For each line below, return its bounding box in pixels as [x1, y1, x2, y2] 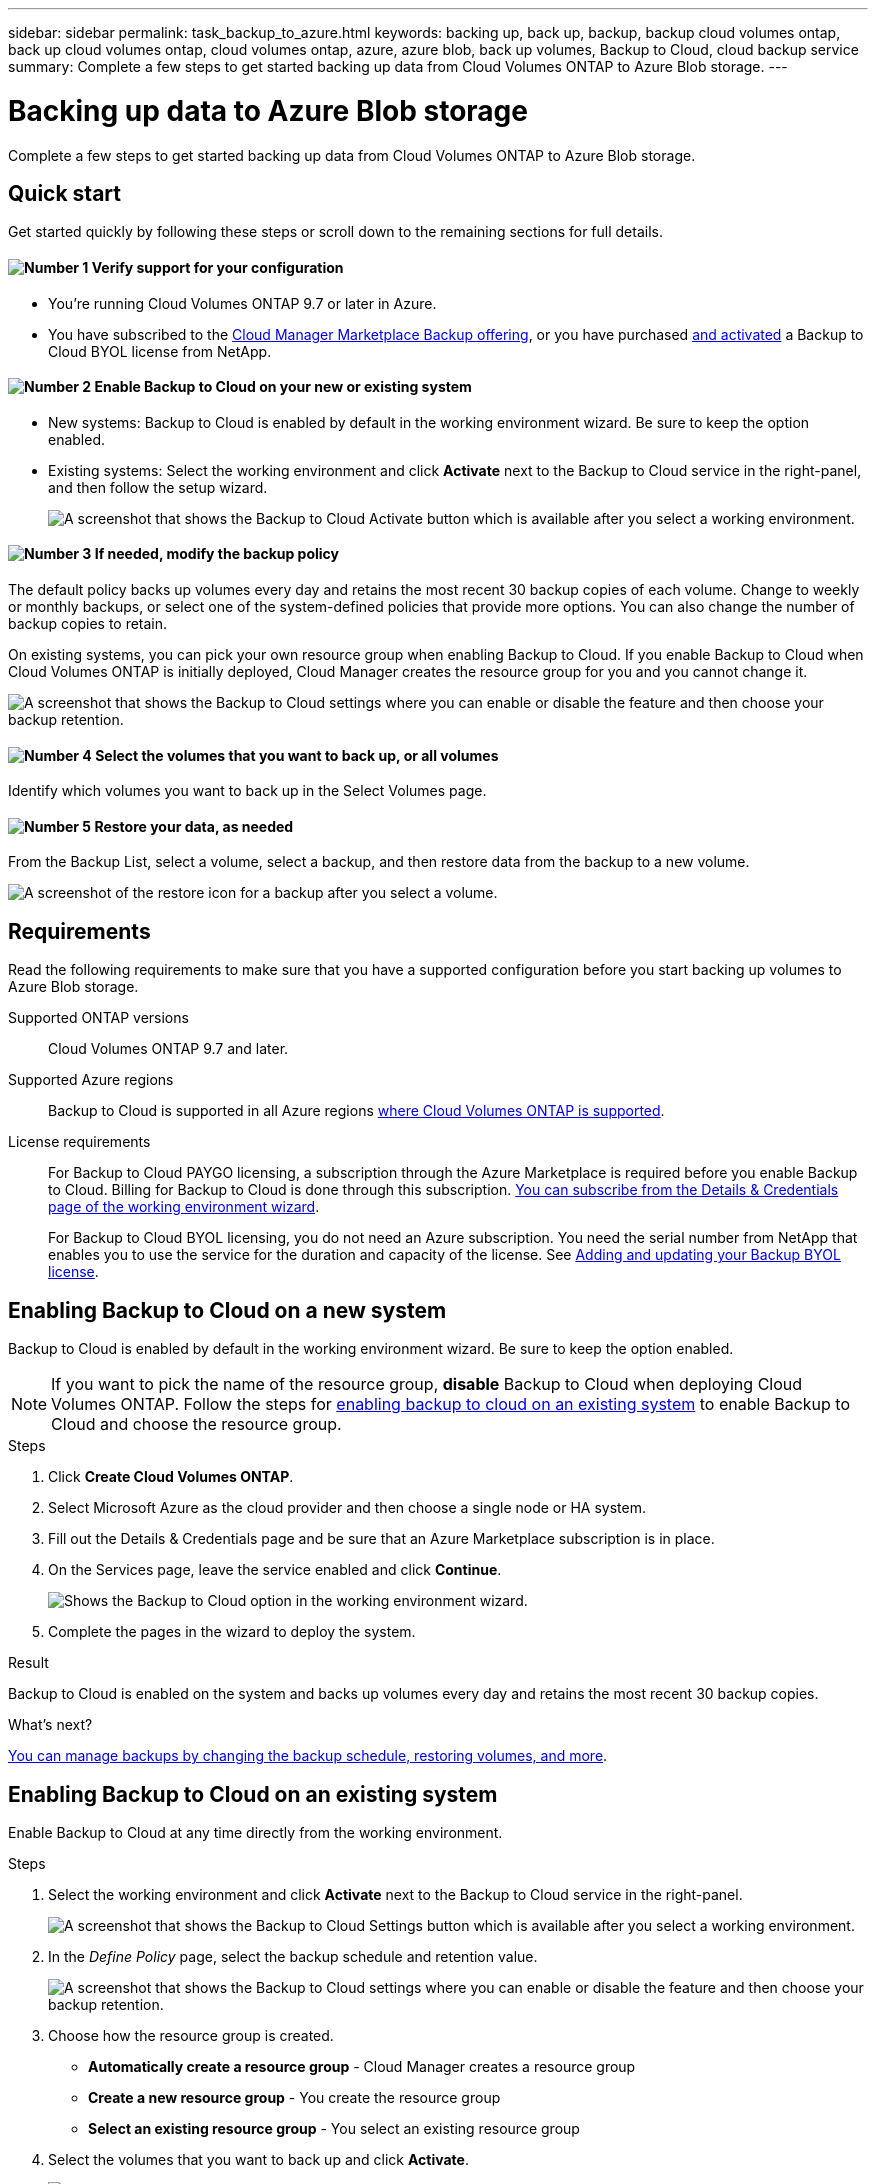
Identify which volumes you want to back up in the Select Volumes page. [8, 782, 487, 800]
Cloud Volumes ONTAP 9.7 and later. [48, 1040, 289, 1058]
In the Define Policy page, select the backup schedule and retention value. [48, 1947, 538, 1965]
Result [8, 1654, 49, 1672]
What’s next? [8, 1716, 93, 1734]
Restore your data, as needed [94, 817, 294, 835]
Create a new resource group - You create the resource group [88, 2088, 501, 2106]
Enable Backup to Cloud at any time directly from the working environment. [8, 1823, 503, 1841]
